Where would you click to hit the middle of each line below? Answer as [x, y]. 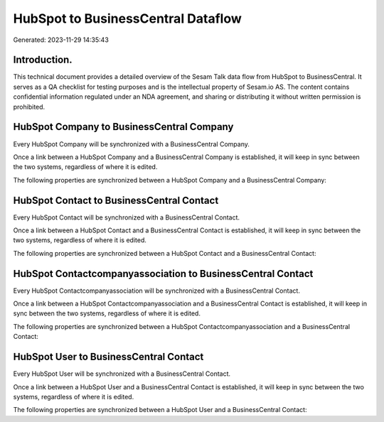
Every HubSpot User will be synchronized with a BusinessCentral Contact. [122, 374]
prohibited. [29, 107]
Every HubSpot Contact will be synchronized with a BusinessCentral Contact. [127, 217]
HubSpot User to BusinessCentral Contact [108, 357]
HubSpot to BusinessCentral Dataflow [127, 18]
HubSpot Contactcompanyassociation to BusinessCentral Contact [163, 274]
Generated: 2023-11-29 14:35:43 [61, 40]
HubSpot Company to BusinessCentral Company [123, 127]
